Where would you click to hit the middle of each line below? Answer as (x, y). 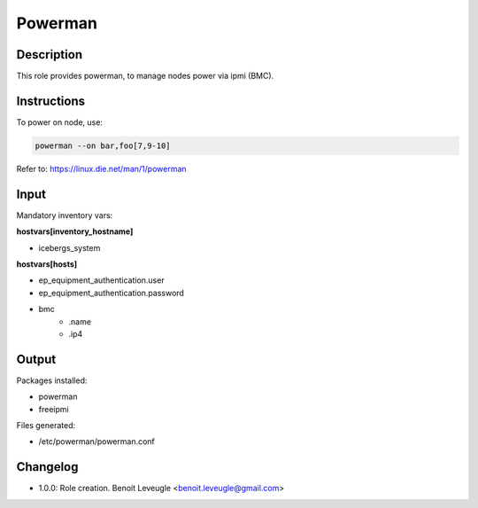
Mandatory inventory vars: (65, 215)
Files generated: (46, 426)
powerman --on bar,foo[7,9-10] (103, 145)
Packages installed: (52, 380)
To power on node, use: (60, 122)
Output (36, 359)
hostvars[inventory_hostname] (75, 231)
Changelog (47, 467)
